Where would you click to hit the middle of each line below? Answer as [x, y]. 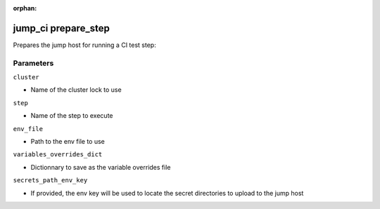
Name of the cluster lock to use [76, 90]
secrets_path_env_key [50, 180]
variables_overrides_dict [58, 155]
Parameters [33, 63]
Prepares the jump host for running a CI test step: [84, 45]
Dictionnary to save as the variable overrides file [101, 167]
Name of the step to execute [72, 116]
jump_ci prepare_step [62, 28]
